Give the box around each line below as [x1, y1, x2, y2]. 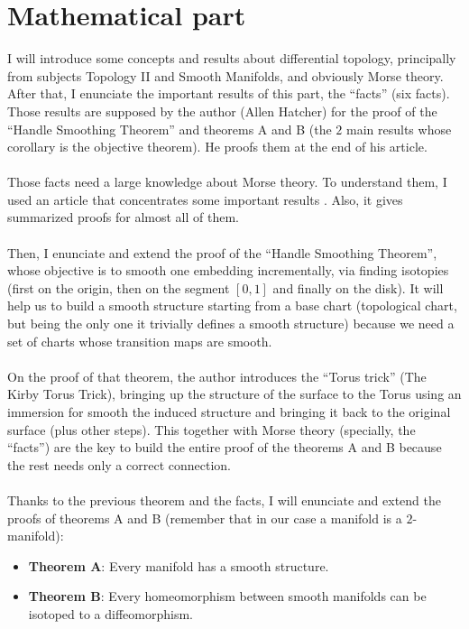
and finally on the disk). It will [272, 278, 444, 297]
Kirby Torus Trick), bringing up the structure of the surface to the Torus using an [7, 384, 462, 403]
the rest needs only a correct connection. [7, 455, 231, 474]
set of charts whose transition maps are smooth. [7, 331, 272, 350]
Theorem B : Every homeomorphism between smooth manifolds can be [28, 587, 427, 606]
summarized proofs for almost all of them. [7, 208, 240, 227]
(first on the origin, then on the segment [7, 278, 230, 297]
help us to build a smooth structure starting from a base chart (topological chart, [7, 296, 457, 315]
